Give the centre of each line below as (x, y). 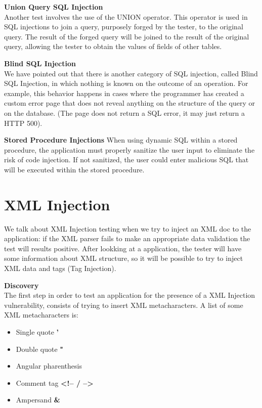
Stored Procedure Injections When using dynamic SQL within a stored (121, 140)
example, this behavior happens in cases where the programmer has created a (124, 93)
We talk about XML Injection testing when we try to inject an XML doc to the (128, 228)
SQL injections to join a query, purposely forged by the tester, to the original (124, 27)
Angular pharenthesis (49, 366)
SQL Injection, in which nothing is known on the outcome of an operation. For (126, 83)
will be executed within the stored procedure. (74, 169)
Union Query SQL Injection (54, 7)
